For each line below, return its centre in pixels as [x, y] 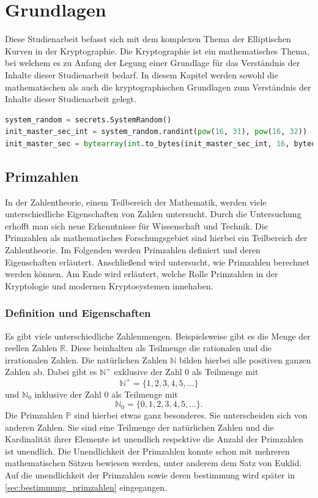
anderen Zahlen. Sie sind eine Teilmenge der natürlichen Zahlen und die [139, 427]
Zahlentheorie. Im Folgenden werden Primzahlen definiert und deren [133, 250]
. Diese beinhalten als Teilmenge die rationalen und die [169, 348]
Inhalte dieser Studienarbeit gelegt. [71, 99]
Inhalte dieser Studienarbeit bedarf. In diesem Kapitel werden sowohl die [142, 74]
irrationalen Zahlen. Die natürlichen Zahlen [86, 359]
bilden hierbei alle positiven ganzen [245, 359]
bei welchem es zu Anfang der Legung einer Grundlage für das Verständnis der [153, 63]
